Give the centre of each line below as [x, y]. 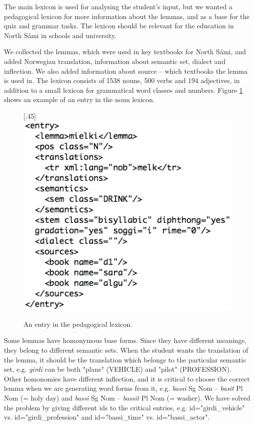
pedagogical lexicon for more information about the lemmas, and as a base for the [127, 16]
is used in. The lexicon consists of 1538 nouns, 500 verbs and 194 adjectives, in [122, 80]
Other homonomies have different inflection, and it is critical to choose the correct [127, 378]
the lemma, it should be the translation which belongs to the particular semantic [125, 359]
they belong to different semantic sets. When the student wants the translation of [126, 350]
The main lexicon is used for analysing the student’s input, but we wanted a [118, 6]
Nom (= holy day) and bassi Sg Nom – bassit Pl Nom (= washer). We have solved [127, 398]
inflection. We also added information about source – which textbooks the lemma [126, 71]
